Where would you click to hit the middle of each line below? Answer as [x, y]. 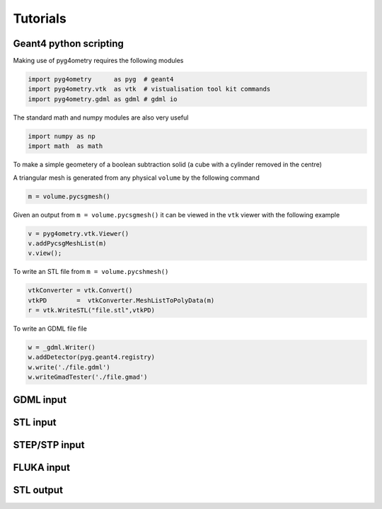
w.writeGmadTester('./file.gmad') [88, 377]
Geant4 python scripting [68, 44]
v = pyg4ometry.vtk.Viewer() [79, 233]
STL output [38, 490]
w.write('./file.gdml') [69, 367]
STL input [35, 422]
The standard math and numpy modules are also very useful [101, 118]
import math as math [65, 146]
